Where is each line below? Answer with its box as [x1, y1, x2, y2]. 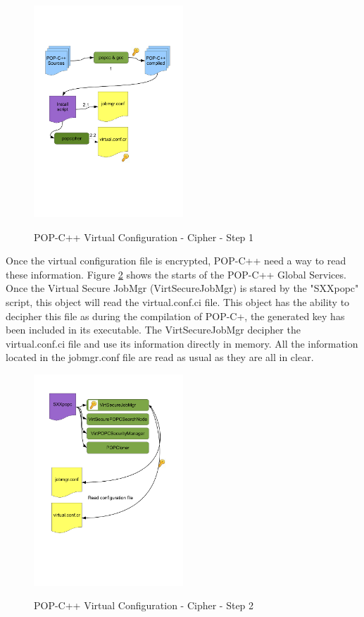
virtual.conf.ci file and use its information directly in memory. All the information [6, 336, 358, 350]
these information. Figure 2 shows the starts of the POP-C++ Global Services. [6, 267, 346, 281]
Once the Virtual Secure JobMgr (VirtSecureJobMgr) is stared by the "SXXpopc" [6, 281, 359, 295]
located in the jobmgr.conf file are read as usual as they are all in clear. [6, 350, 314, 365]
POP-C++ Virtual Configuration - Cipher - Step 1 [34, 229, 254, 244]
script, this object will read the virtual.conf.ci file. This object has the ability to [6, 294, 350, 309]
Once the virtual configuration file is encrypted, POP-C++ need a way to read [6, 253, 346, 268]
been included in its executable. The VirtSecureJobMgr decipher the [6, 322, 301, 337]
